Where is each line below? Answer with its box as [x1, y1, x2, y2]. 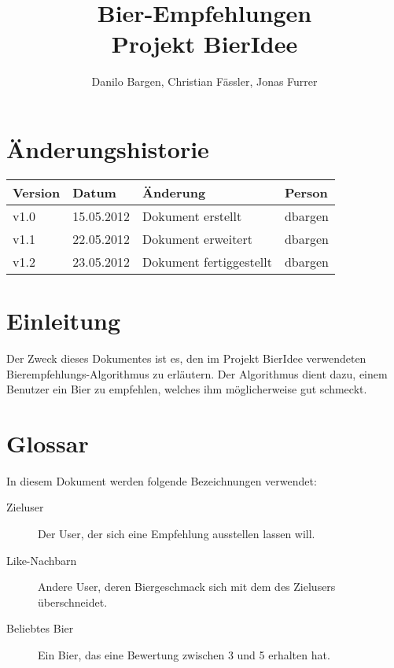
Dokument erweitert [142, 229, 252, 248]
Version [13, 183, 61, 201]
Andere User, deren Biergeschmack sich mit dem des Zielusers [38, 578, 336, 595]
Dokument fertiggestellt [142, 252, 272, 271]
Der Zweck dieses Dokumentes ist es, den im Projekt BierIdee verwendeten [6, 349, 366, 366]
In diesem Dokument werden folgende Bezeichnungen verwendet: [6, 472, 317, 489]
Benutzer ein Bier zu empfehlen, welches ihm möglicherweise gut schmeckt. [6, 381, 367, 397]
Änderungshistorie [6, 132, 209, 164]
